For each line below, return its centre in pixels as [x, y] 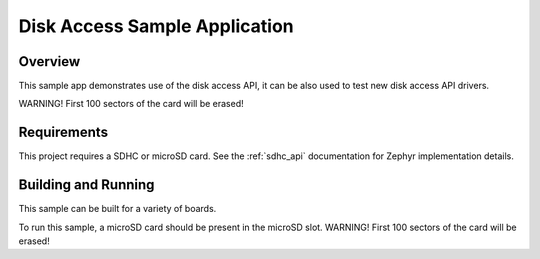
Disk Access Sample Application [156, 26]
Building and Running [86, 185]
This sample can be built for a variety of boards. [117, 209]
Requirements [63, 132]
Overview [49, 61]
